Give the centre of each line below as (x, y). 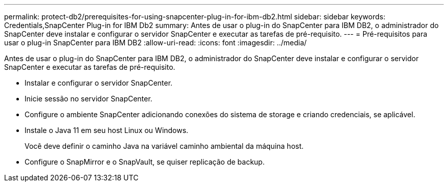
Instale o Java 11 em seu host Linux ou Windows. (107, 130)
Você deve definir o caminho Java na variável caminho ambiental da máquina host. (164, 146)
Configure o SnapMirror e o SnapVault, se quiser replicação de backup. (145, 162)
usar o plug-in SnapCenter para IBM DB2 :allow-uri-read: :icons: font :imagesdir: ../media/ (155, 43)
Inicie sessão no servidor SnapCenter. (88, 99)
